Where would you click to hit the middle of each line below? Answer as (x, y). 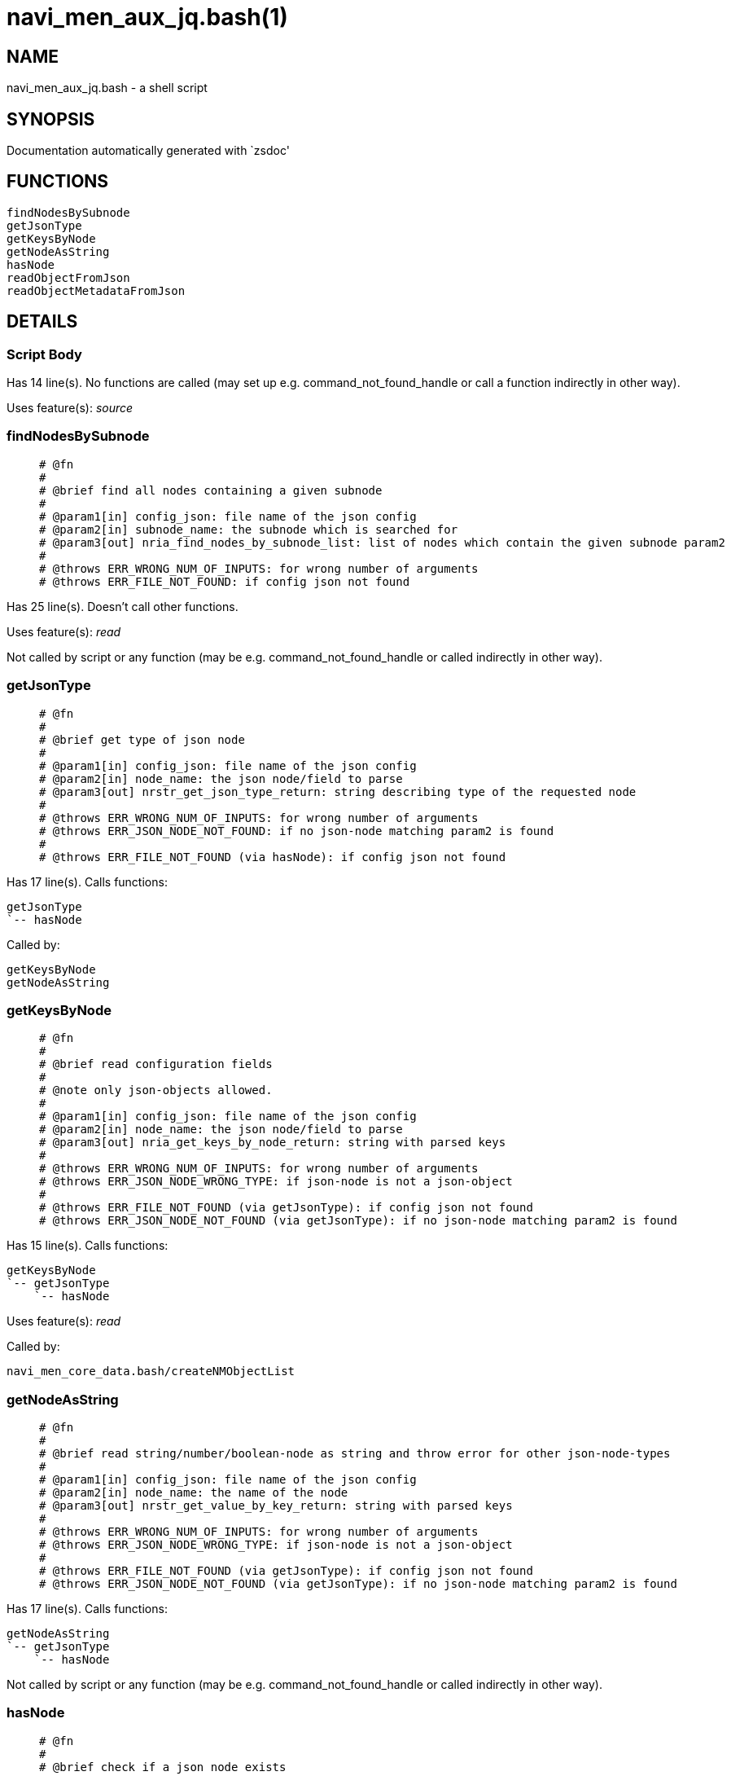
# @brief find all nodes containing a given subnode (211, 490)
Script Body (44, 354)
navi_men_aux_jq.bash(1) (147, 17)
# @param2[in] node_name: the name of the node (194, 1493)
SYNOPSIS (51, 119)
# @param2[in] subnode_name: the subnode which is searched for (249, 529)
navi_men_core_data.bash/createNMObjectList (151, 1372)
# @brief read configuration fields (156, 1064)
